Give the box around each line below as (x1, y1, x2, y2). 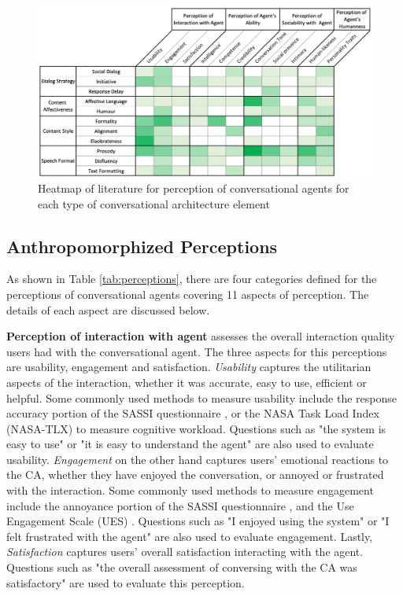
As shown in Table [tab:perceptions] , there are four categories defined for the (6, 270, 377, 287)
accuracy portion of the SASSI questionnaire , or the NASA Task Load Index (6, 405, 379, 421)
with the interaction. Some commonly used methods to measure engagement (6, 482, 374, 499)
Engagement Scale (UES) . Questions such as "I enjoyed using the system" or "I (6, 513, 390, 529)
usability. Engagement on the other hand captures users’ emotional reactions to (6, 451, 389, 467)
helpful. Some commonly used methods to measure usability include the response (6, 389, 397, 406)
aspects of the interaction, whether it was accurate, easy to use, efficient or (6, 373, 367, 390)
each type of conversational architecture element (38, 195, 270, 212)
